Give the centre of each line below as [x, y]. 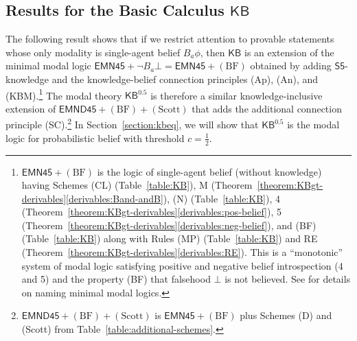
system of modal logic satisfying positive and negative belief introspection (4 [182, 265]
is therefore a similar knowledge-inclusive [237, 95]
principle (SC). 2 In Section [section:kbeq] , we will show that [132, 124]
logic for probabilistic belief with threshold [95, 138]
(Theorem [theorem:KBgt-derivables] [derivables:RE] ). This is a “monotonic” [182, 252]
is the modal [313, 125]
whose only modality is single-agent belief [93, 52]
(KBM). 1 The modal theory [64, 94]
